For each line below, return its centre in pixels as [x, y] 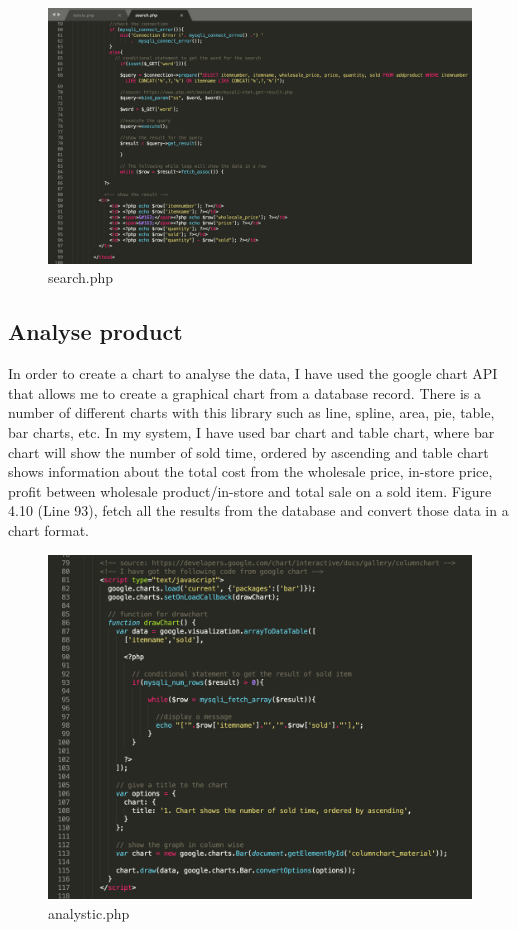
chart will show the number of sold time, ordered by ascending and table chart [248, 451]
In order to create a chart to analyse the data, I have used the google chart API [253, 373]
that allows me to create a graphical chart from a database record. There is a [244, 392]
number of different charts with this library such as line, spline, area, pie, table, [251, 412]
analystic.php [89, 912]
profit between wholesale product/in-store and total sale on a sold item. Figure [250, 490]
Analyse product [95, 331]
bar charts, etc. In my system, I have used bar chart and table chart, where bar [251, 432]
